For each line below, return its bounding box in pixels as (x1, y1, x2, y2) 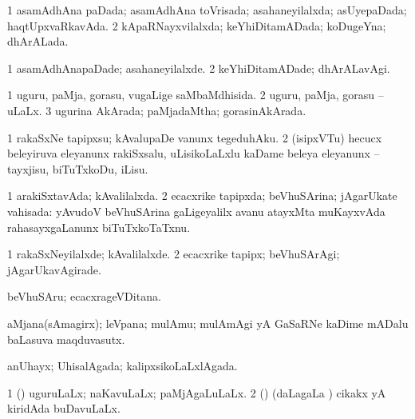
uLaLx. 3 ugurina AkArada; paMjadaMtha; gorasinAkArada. (7, 102, 306, 118)
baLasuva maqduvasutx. (7, 330, 125, 347)
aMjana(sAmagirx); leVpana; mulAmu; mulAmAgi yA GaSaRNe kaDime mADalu (7, 314, 409, 331)
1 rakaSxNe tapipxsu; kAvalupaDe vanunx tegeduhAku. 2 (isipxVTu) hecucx (7, 129, 382, 146)
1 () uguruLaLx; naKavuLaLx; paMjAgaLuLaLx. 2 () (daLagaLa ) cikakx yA (7, 384, 386, 401)
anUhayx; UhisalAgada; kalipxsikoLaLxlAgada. (7, 357, 238, 374)
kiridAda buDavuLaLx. (7, 400, 121, 417)
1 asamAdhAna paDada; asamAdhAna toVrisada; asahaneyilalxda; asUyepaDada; (7, 2, 407, 18)
